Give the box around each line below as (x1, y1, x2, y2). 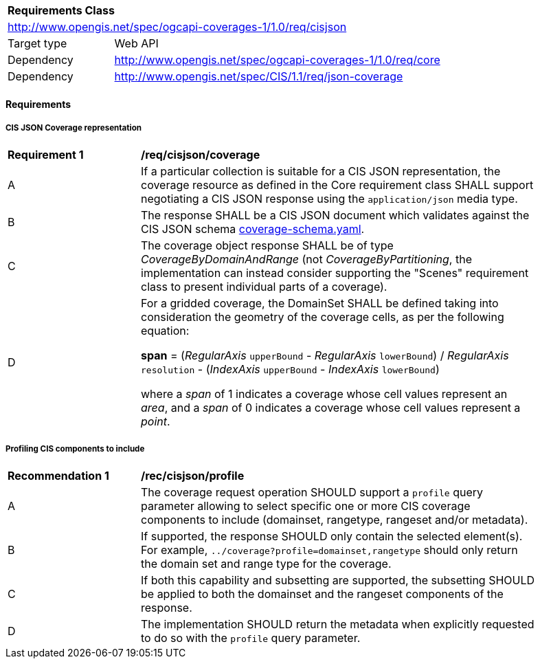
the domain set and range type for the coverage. (141, 557, 392, 571)
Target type (8, 36, 67, 50)
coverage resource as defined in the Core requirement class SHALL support (141, 178, 534, 192)
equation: (141, 324, 190, 338)
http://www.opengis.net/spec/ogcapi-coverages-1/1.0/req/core (114, 53, 440, 67)
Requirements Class (8, 3, 115, 17)
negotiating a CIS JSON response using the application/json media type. (141, 192, 518, 206)
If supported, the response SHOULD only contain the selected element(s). (141, 529, 523, 544)
